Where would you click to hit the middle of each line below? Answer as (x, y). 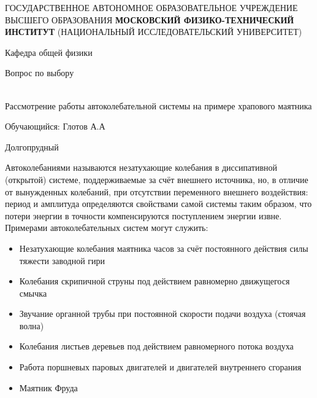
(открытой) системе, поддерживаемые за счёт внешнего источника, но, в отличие (157, 179)
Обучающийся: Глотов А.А (55, 126)
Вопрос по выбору (40, 73)
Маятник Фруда (48, 387)
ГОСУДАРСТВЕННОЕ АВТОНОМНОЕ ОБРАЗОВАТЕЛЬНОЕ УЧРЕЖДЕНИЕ (151, 7)
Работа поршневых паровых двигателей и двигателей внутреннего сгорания (160, 367)
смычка (33, 293)
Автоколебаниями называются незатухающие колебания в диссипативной (141, 167)
